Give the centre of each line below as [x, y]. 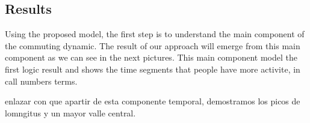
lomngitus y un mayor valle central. [70, 112]
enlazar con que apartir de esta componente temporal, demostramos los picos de [153, 101]
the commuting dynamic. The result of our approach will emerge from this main [153, 45]
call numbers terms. [41, 81]
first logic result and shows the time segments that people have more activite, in [153, 69]
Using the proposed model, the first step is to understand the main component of [155, 34]
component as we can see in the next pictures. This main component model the [151, 57]
